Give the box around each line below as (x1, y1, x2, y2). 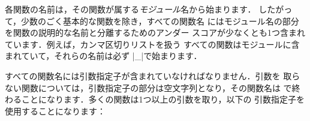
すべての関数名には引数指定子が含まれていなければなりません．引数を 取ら (5, 69, 300, 82)
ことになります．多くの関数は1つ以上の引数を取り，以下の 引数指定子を (21, 93, 305, 106)
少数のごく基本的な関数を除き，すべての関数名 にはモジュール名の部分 (21, 14, 299, 27)
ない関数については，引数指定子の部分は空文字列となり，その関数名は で (5, 81, 292, 94)
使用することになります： (5, 104, 106, 117)
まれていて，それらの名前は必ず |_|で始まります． (5, 49, 202, 62)
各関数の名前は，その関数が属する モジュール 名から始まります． (5, 3, 256, 15)
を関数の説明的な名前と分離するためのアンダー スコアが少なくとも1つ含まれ (5, 26, 306, 39)
